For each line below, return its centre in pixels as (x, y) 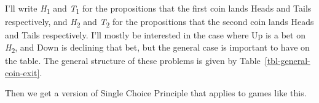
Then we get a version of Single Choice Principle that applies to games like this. (156, 93)
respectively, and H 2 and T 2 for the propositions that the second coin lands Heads (159, 22)
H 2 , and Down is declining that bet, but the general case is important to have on (157, 48)
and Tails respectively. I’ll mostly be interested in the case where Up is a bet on (155, 35)
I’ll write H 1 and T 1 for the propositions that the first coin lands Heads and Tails (158, 9)
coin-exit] (22, 72)
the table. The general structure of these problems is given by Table (133, 60)
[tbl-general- (287, 60)
